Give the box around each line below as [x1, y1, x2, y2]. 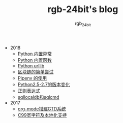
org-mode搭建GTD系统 [17, 105, 66, 112]
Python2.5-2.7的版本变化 [17, 81, 70, 87]
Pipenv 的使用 [17, 75, 47, 81]
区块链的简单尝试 [17, 68, 54, 74]
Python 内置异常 [17, 51, 52, 57]
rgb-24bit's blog [47, 4, 118, 15]
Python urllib [17, 62, 45, 69]
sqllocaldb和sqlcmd [17, 94, 59, 100]
